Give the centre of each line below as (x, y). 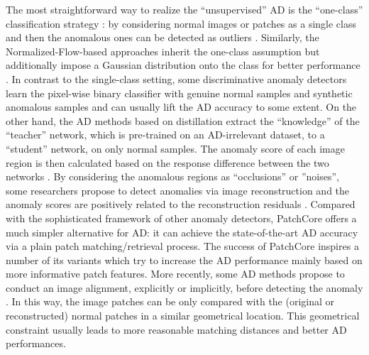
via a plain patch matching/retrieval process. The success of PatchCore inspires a (182, 246)
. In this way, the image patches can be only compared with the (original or (170, 301)
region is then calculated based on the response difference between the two (167, 162)
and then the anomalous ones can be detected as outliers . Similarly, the (163, 37)
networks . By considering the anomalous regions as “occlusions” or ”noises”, (172, 176)
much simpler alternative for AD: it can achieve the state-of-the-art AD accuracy (182, 232)
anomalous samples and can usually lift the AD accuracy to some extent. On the (181, 107)
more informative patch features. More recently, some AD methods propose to (175, 274)
